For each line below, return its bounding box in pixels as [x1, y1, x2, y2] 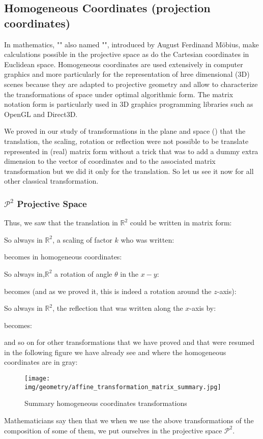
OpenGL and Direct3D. [4, 108, 78, 119]
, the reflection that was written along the [52, 303, 183, 313]
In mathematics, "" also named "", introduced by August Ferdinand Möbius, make [4, 39, 259, 49]
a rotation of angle [54, 268, 112, 279]
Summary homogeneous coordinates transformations [24, 398, 187, 408]
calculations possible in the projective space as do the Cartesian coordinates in [4, 49, 249, 60]
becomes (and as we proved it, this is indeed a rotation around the [4, 285, 212, 296]
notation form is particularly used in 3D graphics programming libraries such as [4, 99, 253, 109]
